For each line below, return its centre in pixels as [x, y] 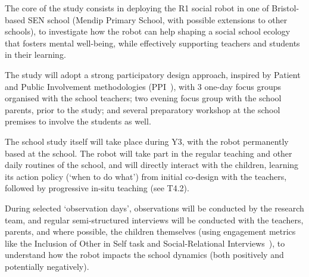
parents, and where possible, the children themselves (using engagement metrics [150, 231]
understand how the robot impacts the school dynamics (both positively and [144, 255]
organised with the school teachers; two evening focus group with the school [143, 98]
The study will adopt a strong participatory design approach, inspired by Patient [153, 74]
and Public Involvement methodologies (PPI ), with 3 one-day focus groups [143, 86]
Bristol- [285, 8]
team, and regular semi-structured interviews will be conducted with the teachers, [154, 220]
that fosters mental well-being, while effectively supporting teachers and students [152, 43]
